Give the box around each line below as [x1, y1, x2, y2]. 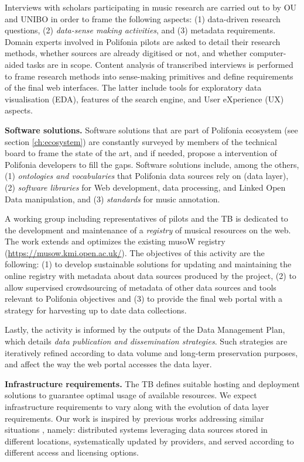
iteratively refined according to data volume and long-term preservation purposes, [5, 346, 298, 358]
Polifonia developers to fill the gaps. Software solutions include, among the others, [5, 158, 299, 170]
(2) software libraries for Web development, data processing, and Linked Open [5, 181, 286, 193]
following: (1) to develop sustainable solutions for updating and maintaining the [5, 258, 292, 270]
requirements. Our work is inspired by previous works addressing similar [5, 412, 264, 424]
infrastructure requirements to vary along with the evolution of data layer [5, 401, 269, 412]
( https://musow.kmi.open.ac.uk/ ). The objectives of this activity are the [5, 246, 265, 258]
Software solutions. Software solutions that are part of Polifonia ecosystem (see [5, 123, 298, 136]
